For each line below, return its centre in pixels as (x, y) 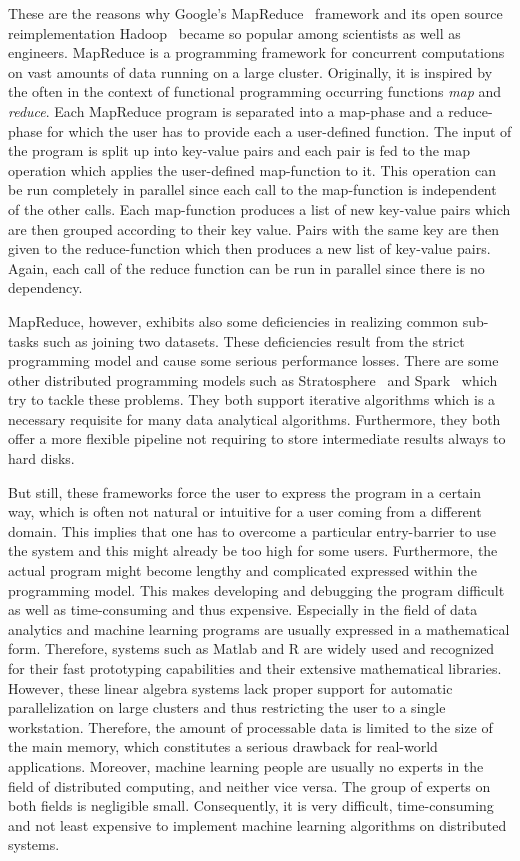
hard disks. (41, 458)
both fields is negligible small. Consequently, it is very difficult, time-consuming (251, 805)
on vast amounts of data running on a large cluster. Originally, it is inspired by (250, 71)
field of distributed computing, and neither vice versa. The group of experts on (249, 785)
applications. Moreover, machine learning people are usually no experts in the (246, 765)
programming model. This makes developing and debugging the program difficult (256, 589)
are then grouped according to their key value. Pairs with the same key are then (253, 228)
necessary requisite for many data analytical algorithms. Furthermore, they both (254, 418)
